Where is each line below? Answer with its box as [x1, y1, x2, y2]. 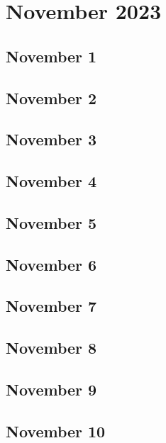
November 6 [6, 253, 97, 275]
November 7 [6, 295, 97, 317]
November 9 [6, 378, 97, 400]
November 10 [6, 420, 106, 442]
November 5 [6, 211, 97, 233]
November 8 [6, 337, 97, 359]
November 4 [6, 170, 97, 192]
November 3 [6, 128, 97, 150]
